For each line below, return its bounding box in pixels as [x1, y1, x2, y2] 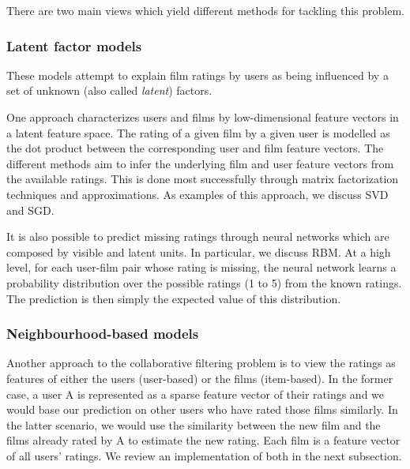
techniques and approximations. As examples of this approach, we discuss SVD [6, 186, 389, 202]
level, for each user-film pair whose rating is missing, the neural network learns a [6, 259, 397, 276]
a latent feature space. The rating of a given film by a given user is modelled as [6, 124, 390, 141]
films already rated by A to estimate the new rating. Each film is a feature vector [6, 432, 401, 448]
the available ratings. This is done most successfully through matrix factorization [6, 171, 399, 187]
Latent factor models [6, 36, 142, 55]
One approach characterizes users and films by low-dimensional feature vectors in [6, 109, 399, 125]
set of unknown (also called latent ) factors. [6, 82, 213, 99]
